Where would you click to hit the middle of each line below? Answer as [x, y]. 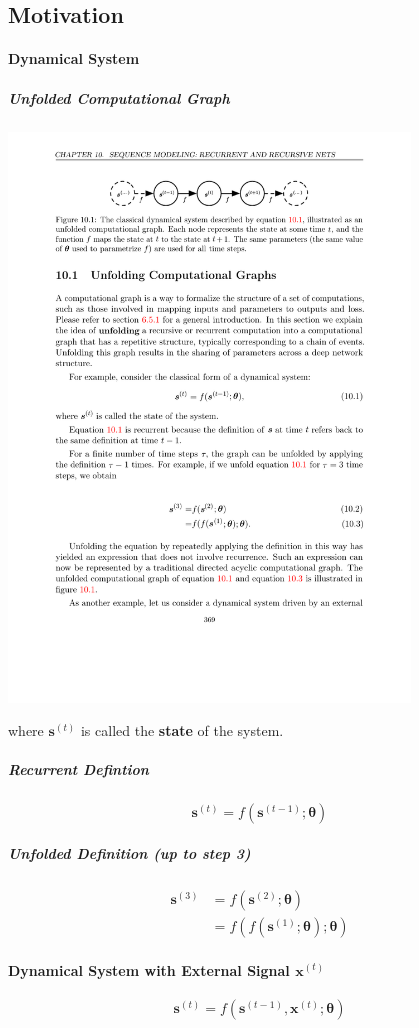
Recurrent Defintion [78, 769]
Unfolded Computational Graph [119, 97]
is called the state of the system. [182, 730]
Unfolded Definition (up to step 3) [129, 852]
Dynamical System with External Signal [149, 969]
